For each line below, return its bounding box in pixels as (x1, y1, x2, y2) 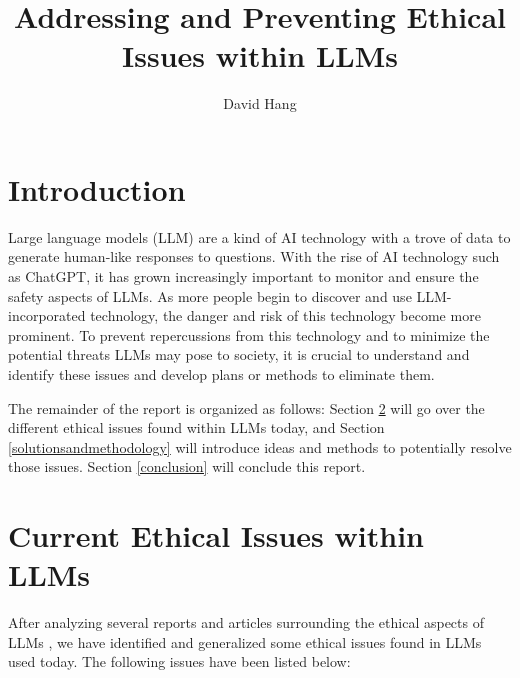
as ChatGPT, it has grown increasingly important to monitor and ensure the (8, 266, 479, 287)
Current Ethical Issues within (8, 515, 424, 556)
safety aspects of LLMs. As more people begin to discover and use (8, 285, 412, 306)
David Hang (223, 93, 297, 114)
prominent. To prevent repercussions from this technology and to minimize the (8, 324, 490, 345)
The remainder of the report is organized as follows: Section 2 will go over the (8, 397, 485, 418)
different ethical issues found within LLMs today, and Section (8, 417, 385, 438)
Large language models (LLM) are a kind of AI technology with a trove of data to (8, 226, 511, 247)
